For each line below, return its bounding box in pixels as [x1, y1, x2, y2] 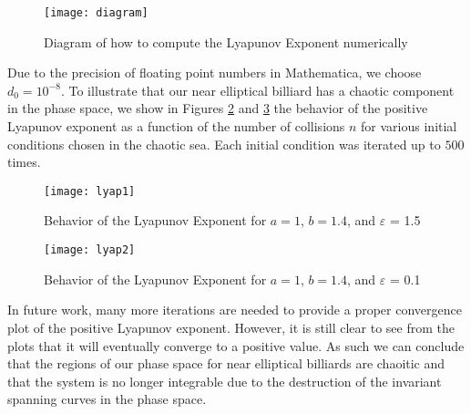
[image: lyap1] [44, 184, 136, 198]
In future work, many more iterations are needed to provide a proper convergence [7, 300, 462, 319]
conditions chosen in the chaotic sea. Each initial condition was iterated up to [7, 134, 441, 153]
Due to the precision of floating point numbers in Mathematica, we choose [7, 63, 422, 82]
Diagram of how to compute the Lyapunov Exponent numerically [44, 32, 408, 51]
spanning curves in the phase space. [7, 389, 207, 409]
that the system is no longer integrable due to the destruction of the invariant [7, 371, 442, 390]
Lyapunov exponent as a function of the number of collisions [7, 117, 345, 136]
